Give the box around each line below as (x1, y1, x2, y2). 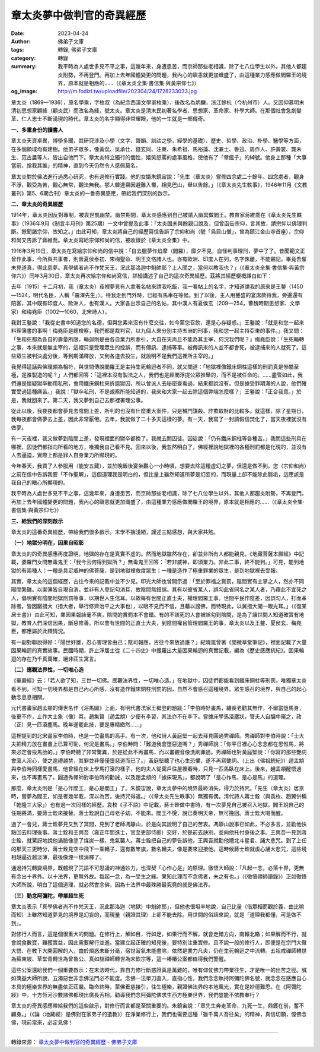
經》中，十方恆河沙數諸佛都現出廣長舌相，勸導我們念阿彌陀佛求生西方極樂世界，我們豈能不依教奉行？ (11, 991, 260, 998)
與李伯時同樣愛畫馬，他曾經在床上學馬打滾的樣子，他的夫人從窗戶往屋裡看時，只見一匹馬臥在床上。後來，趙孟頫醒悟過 (11, 765, 302, 772)
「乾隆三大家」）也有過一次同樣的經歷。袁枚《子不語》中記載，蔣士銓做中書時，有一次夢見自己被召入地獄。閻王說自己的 (11, 801, 305, 808)
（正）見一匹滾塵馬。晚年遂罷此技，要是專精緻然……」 (11, 721, 145, 728)
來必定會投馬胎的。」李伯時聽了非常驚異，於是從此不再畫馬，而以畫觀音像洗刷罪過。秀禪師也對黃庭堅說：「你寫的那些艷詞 (11, 748, 307, 756)
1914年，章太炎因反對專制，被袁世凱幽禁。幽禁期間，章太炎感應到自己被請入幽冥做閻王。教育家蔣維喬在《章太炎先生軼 (11, 211, 302, 219)
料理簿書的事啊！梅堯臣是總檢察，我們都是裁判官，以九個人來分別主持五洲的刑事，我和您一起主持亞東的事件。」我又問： (11, 327, 305, 334)
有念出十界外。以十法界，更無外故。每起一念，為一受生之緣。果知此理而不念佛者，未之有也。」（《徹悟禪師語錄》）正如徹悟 (11, 873, 307, 880)
